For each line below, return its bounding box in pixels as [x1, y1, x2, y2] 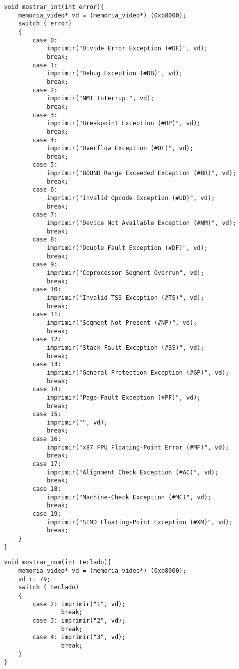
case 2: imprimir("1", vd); [32, 600, 126, 608]
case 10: [32, 286, 61, 293]
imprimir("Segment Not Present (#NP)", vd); [46, 319, 197, 326]
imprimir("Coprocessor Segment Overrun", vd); [46, 269, 204, 276]
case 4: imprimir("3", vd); [32, 634, 126, 641]
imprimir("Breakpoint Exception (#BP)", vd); [46, 120, 201, 127]
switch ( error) [18, 20, 72, 27]
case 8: [32, 236, 58, 243]
